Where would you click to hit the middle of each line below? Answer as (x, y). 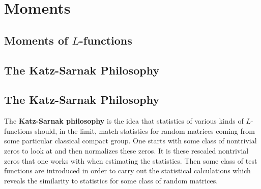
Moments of (36, 40)
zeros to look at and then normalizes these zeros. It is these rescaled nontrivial (126, 150)
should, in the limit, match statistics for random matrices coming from (145, 130)
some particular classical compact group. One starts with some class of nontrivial (130, 141)
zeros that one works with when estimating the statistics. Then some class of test (131, 160)
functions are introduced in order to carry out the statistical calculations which (127, 171)
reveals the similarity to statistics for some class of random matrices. (111, 180)
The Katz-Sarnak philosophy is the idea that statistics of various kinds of (124, 121)
